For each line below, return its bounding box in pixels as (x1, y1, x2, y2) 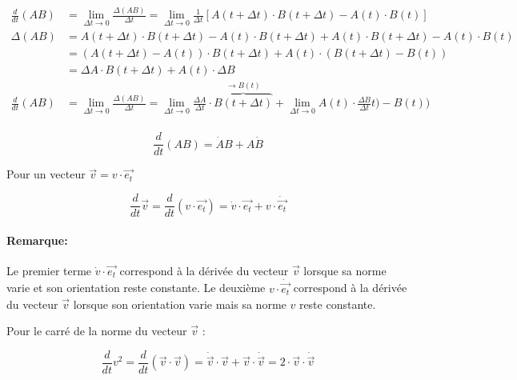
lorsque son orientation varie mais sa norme (73, 295, 287, 312)
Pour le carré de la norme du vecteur (6, 322, 187, 339)
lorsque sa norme (303, 262, 387, 278)
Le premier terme (6, 262, 92, 278)
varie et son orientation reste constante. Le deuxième (6, 279, 266, 296)
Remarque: (6, 231, 68, 248)
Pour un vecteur (6, 166, 86, 182)
